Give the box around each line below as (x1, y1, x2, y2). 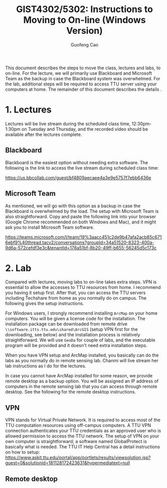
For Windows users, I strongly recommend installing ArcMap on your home (5, 310, 157, 316)
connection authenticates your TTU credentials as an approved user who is (5, 428, 161, 434)
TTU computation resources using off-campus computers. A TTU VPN (5, 422, 151, 428)
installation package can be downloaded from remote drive (5, 321, 128, 327)
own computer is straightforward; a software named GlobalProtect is (5, 438, 147, 445)
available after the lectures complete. (5, 131, 82, 137)
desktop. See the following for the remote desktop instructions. (5, 389, 136, 395)
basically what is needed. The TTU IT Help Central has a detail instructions (5, 444, 160, 450)
